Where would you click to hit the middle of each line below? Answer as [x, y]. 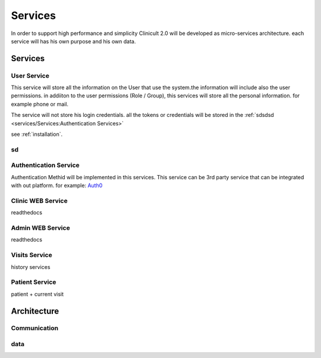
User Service [30, 75]
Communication [35, 328]
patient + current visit [37, 294]
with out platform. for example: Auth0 [57, 186]
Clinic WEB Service [39, 201]
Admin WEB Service [41, 228]
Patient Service [34, 282]
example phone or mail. [40, 104]
